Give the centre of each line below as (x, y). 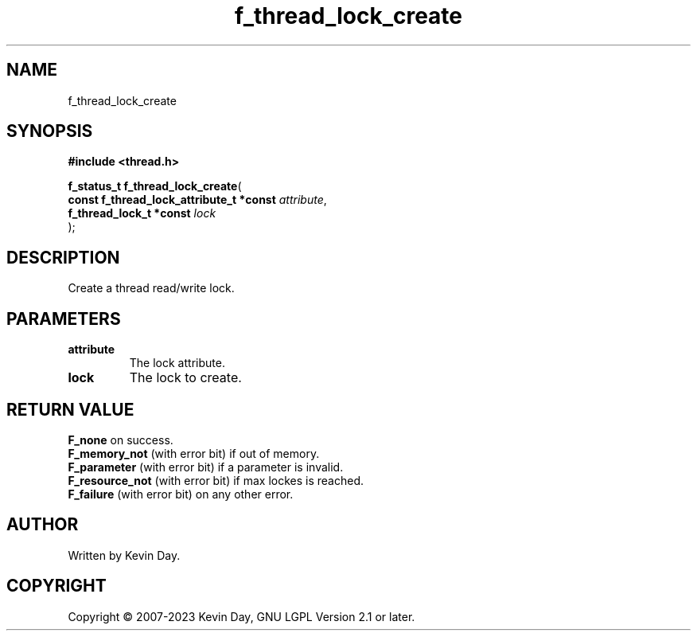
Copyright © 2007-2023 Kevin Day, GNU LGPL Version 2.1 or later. (241, 616)
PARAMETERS (64, 318)
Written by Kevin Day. (124, 555)
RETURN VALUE (70, 409)
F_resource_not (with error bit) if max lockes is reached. (216, 480)
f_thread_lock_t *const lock (142, 213)
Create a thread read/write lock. (151, 288)
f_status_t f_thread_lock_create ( (155, 186)
